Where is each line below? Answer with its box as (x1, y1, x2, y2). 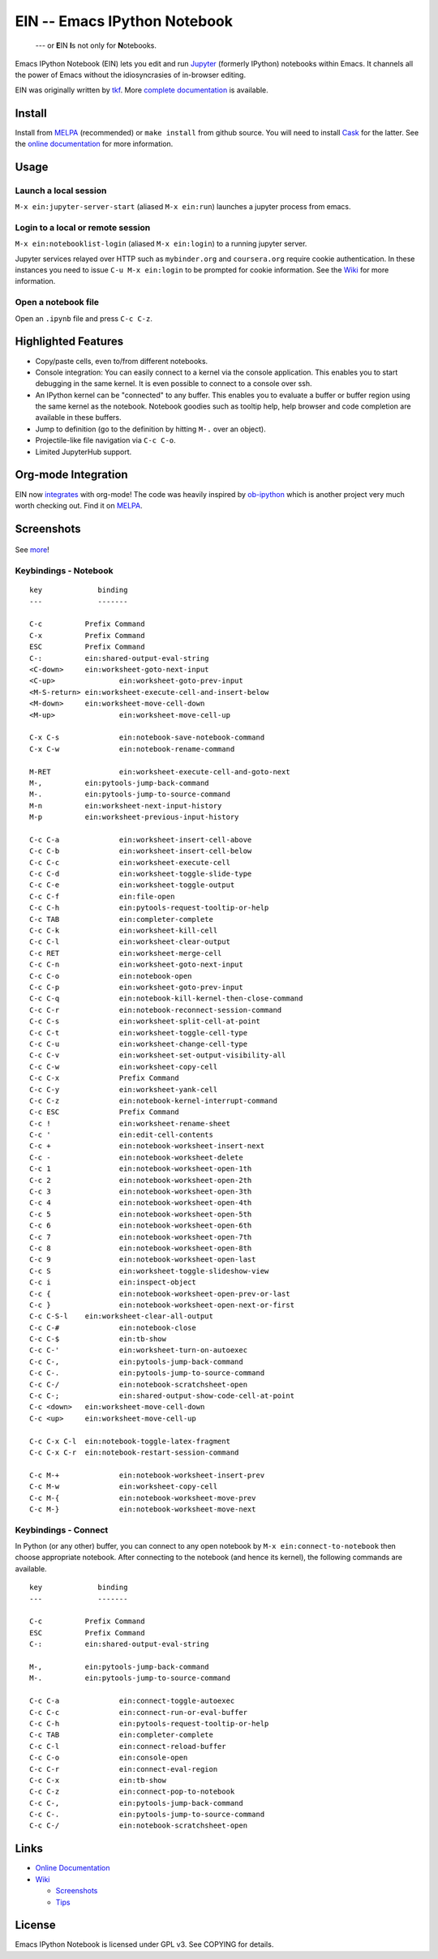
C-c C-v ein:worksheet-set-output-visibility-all (29, 1051, 286, 1060)
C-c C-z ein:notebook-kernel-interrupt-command (29, 1095, 277, 1105)
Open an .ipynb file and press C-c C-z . (15, 313, 153, 324)
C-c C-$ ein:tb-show (29, 1335, 166, 1344)
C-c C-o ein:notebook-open (29, 971, 192, 980)
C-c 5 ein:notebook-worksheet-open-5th (29, 1209, 252, 1219)
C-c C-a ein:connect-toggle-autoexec (29, 1696, 235, 1706)
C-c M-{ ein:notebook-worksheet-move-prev (29, 1493, 256, 1502)
